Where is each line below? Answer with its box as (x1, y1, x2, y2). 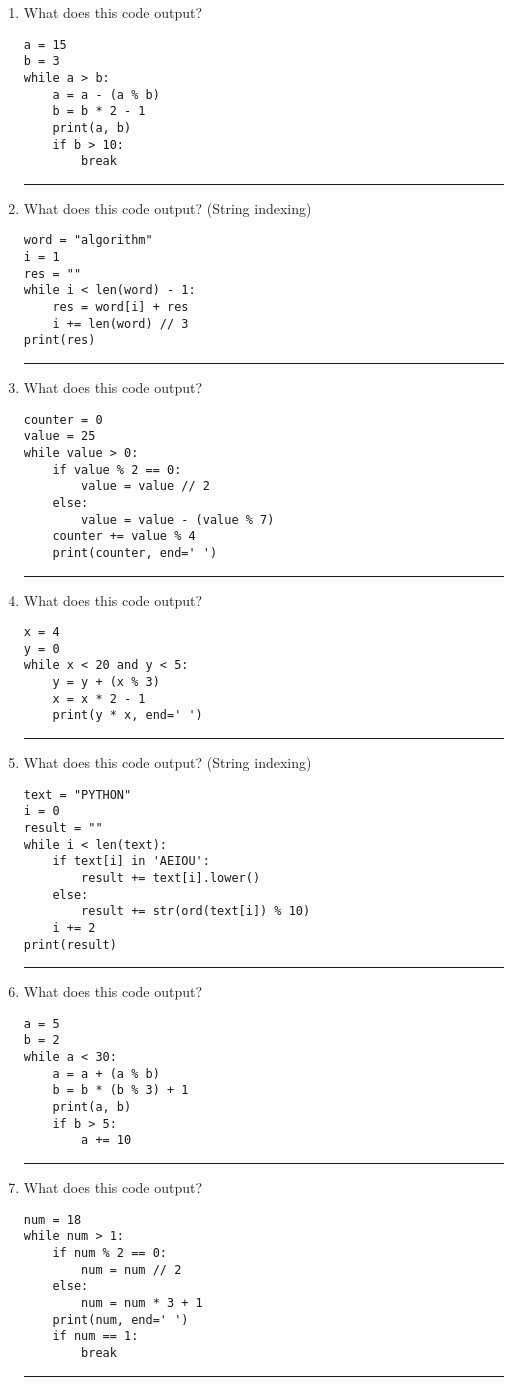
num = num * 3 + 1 (81, 1295, 203, 1310)
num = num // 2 (81, 1262, 182, 1277)
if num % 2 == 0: (52, 1245, 167, 1260)
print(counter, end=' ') (52, 545, 218, 560)
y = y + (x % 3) (52, 675, 160, 690)
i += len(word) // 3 (52, 316, 189, 331)
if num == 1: (52, 1329, 139, 1344)
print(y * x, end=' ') (52, 708, 203, 723)
